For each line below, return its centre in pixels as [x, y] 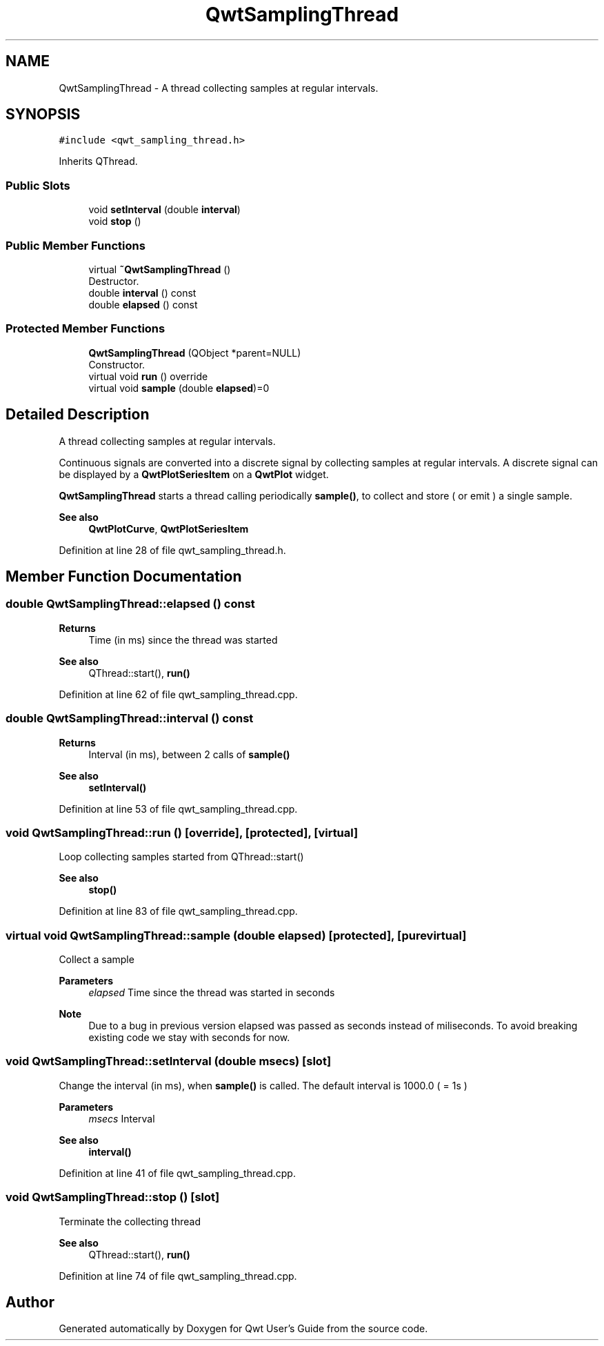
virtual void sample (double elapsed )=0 [179, 388]
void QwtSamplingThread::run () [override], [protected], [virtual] [182, 832]
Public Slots [38, 185]
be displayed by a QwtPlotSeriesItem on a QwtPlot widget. [194, 474]
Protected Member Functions [85, 329]
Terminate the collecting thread [130, 1221]
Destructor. [114, 281]
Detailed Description [78, 415]
